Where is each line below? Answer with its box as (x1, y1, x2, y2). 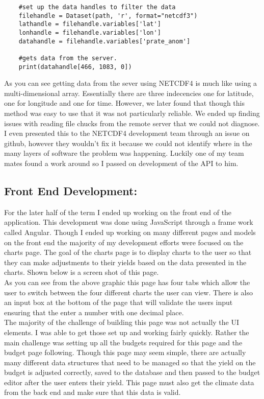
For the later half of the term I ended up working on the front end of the (4, 206, 232, 217)
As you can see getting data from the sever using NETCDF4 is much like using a (4, 78, 257, 88)
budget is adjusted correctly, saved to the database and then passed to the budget (4, 367, 260, 378)
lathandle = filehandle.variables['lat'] (18, 20, 161, 28)
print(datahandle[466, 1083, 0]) (18, 63, 132, 71)
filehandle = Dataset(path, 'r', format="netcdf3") (18, 12, 198, 19)
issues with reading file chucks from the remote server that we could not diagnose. (4, 118, 260, 128)
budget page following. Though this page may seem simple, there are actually (4, 347, 246, 358)
